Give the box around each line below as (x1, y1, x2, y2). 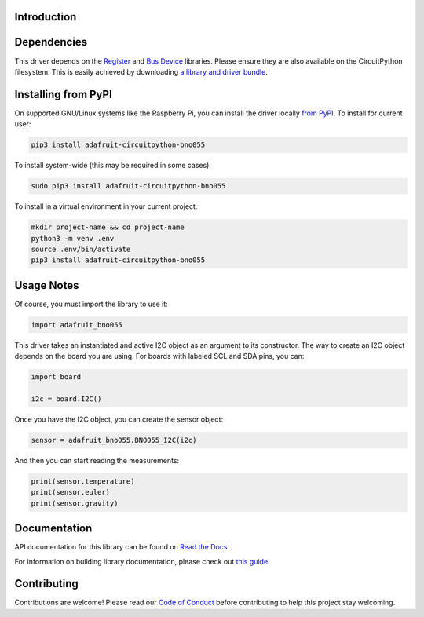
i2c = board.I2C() (31, 394, 102, 403)
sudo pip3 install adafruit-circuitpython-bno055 (31, 181, 226, 191)
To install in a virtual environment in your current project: (14, 202, 198, 211)
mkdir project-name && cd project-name (31, 223, 185, 232)
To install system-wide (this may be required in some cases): (14, 161, 212, 170)
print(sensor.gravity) (31, 498, 119, 508)
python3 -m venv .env (31, 234, 115, 243)
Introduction (14, 10, 77, 24)
